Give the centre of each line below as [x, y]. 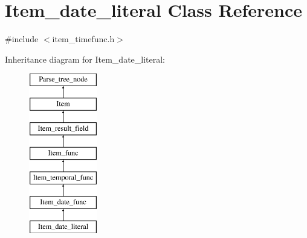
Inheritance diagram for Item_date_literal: [85, 59]
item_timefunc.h [83, 39]
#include [22, 39]
